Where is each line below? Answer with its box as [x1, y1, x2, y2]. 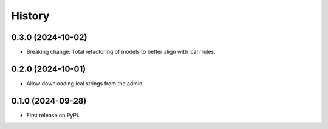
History [11, 9, 50, 22]
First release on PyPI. [26, 111, 80, 119]
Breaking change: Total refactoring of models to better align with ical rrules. [26, 48, 216, 56]
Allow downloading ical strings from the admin [26, 79, 143, 87]
